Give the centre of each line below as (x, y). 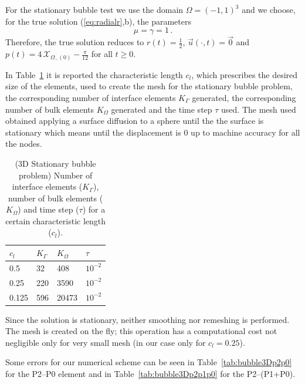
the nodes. (24, 144)
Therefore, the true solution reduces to (75, 42)
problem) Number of (55, 175)
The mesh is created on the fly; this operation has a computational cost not (141, 331)
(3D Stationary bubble (55, 163)
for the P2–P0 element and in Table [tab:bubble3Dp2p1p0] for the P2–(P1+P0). (150, 374)
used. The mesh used (259, 109)
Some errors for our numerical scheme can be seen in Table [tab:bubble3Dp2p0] (149, 362)
